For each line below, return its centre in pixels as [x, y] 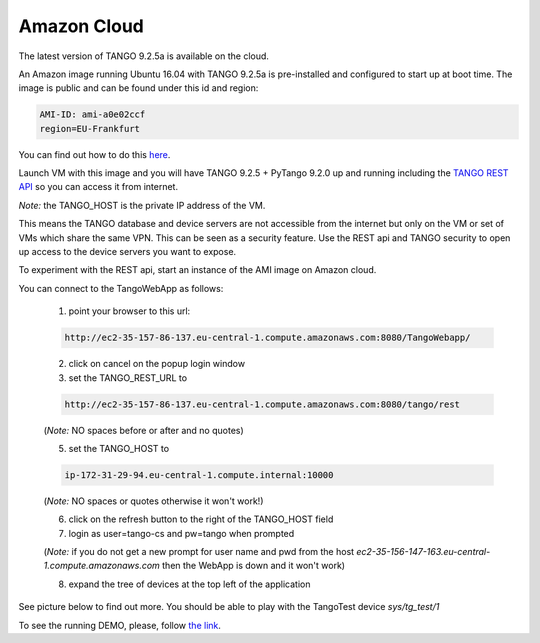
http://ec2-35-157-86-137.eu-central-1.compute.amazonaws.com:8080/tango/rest [262, 404]
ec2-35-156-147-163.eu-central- [423, 552]
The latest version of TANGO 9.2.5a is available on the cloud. [144, 56]
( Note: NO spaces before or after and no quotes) [143, 430]
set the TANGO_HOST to [119, 448]
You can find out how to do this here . [94, 154]
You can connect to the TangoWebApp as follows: [121, 288]
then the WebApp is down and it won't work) [253, 566]
